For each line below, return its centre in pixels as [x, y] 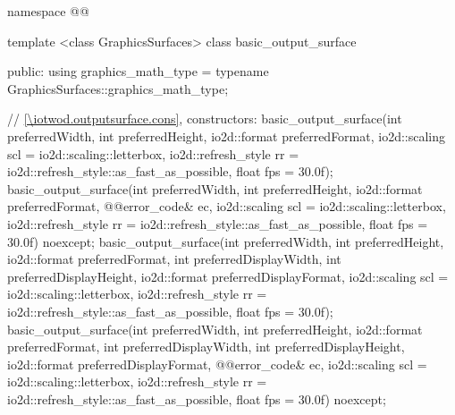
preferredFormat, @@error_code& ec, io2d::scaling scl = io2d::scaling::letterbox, [227, 206]
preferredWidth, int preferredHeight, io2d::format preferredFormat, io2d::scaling [227, 136]
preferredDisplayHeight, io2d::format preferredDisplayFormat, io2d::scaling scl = [228, 276]
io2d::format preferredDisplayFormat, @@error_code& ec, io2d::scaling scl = [217, 364]
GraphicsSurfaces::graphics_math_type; [118, 88]
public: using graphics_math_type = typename [138, 71]
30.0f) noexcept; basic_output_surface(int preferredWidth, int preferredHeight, [226, 241]
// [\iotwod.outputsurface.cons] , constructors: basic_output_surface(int [205, 119]
